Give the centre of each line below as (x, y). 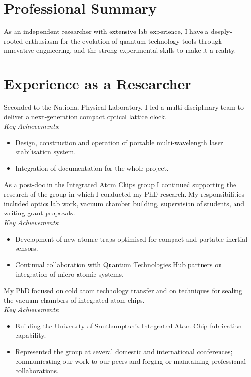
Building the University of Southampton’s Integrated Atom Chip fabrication (128, 325)
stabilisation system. (46, 152)
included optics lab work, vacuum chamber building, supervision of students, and (124, 203)
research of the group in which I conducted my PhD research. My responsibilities (124, 194)
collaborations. (37, 370)
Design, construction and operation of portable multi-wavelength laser (119, 142)
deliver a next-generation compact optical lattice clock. (86, 116)
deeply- (221, 31)
